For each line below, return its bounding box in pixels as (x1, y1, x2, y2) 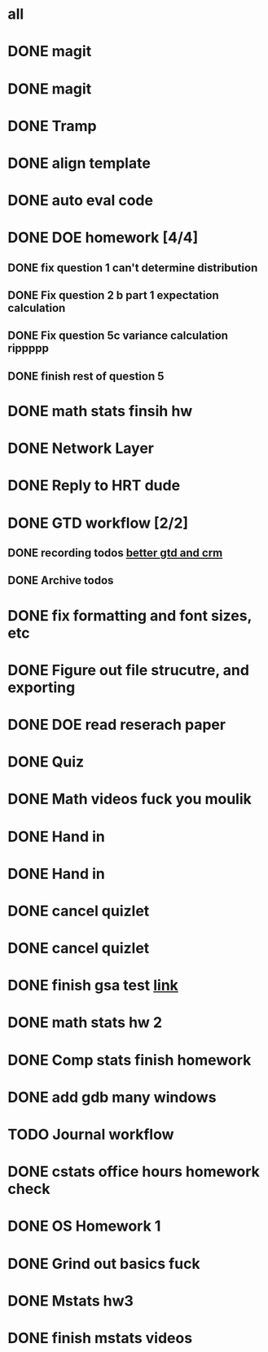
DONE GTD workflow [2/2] (7, 514, 189, 532)
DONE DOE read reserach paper (7, 715, 226, 734)
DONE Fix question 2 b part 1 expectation (7, 288, 219, 302)
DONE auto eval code (7, 191, 154, 210)
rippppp (7, 341, 50, 355)
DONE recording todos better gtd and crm (7, 547, 223, 560)
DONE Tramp (7, 116, 97, 135)
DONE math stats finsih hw (7, 402, 193, 420)
